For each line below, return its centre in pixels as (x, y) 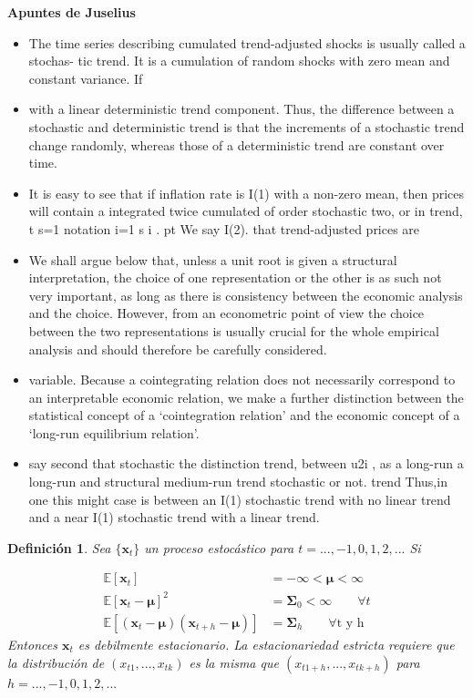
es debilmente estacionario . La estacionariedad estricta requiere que (266, 645)
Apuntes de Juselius (72, 12)
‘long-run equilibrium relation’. (114, 432)
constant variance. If (86, 78)
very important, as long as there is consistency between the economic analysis (246, 295)
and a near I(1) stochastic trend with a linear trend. (174, 517)
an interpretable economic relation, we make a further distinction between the (246, 397)
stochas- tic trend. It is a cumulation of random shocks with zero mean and (239, 61)
